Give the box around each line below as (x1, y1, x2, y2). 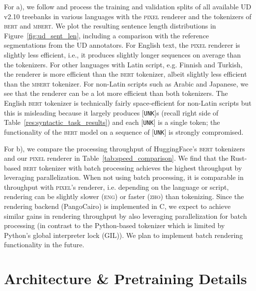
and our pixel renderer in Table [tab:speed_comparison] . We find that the (4, 153, 228, 163)
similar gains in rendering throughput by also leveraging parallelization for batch (4, 210, 247, 221)
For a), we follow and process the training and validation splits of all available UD (4, 1, 252, 11)
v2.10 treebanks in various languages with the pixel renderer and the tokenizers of (4, 11, 252, 21)
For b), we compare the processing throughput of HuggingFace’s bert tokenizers (4, 143, 245, 153)
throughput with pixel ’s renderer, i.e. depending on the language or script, (4, 181, 229, 192)
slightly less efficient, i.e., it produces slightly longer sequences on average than (4, 49, 241, 59)
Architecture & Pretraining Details (4, 268, 247, 289)
